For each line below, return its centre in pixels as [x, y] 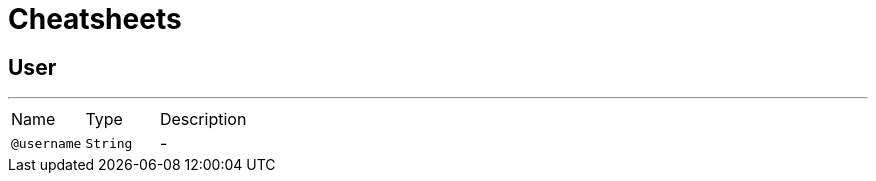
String [109, 143]
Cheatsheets [95, 19]
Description [203, 119]
